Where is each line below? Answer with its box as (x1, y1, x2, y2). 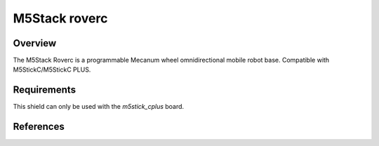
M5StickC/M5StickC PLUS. (13, 65, 91, 74)
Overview (13, 37, 57, 49)
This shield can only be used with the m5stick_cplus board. (13, 102, 185, 111)
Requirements (13, 84, 77, 96)
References (13, 121, 65, 133)
